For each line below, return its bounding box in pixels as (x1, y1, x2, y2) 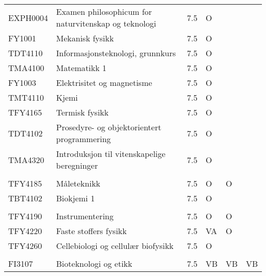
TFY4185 (8, 177, 42, 189)
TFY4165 (8, 106, 42, 118)
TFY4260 (8, 240, 42, 251)
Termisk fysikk (56, 106, 109, 118)
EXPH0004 (8, 11, 48, 24)
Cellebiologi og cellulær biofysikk (56, 240, 174, 251)
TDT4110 (8, 47, 43, 59)
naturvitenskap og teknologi (56, 17, 157, 29)
